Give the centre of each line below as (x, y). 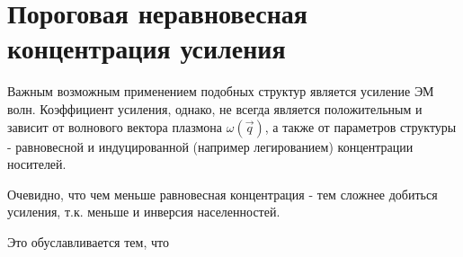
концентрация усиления (147, 48)
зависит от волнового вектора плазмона (115, 126)
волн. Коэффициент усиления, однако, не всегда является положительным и (215, 108)
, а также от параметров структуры (361, 126)
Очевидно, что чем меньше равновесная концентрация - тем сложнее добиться (223, 194)
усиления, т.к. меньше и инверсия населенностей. (144, 212)
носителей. (37, 164)
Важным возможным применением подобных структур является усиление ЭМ (221, 91)
